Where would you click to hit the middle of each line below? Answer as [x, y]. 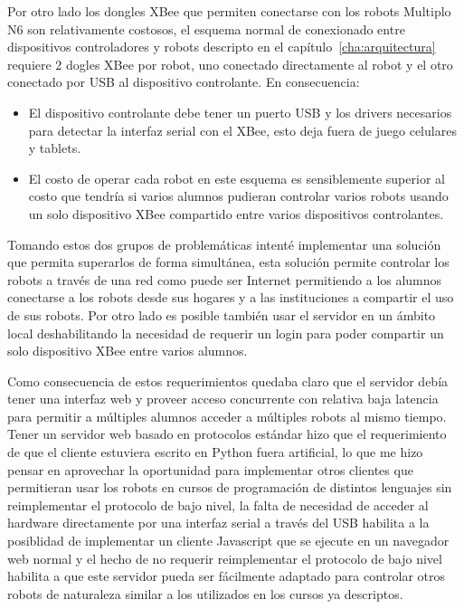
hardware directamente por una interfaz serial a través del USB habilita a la [218, 523]
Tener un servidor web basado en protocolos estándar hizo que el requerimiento [227, 434]
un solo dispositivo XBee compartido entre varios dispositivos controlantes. [236, 213]
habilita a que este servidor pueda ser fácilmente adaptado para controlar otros [226, 576]
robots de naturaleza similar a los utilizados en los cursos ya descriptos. [205, 593]
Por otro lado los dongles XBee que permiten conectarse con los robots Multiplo [229, 11]
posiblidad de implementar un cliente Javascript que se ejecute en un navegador [228, 541]
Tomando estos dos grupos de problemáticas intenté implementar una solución [224, 244]
